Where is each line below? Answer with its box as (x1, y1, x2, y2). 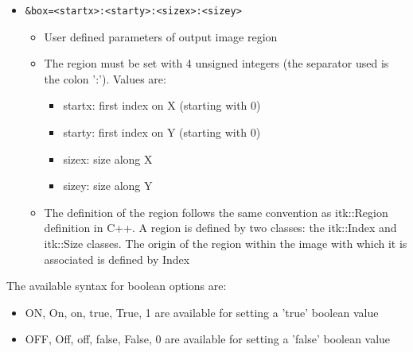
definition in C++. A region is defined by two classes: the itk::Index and (44, 219, 397, 236)
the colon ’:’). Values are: (44, 70, 166, 87)
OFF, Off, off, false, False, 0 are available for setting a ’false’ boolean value (25, 331, 391, 347)
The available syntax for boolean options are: (6, 277, 227, 294)
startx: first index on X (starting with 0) (63, 97, 261, 114)
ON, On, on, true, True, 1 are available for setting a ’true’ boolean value (25, 304, 379, 320)
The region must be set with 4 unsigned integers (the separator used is (44, 55, 389, 72)
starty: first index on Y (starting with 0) (63, 124, 261, 141)
